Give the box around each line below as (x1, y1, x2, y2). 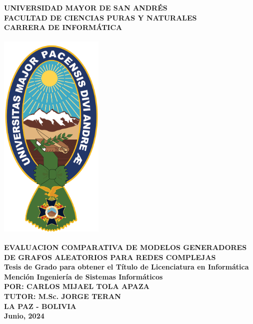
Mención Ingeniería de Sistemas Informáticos (4, 271, 163, 281)
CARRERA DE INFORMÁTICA (4, 22, 122, 32)
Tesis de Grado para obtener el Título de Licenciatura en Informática (4, 261, 249, 272)
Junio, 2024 (4, 310, 44, 321)
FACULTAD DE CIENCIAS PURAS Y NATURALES (4, 12, 197, 22)
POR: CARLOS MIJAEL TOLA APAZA (4, 281, 150, 291)
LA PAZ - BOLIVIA (4, 300, 76, 311)
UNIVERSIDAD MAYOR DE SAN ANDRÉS (4, 2, 167, 12)
